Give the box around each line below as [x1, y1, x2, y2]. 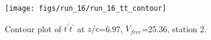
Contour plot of [5, 22, 61, 35]
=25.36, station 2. [141, 22, 207, 35]
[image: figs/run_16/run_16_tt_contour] [5, 4, 167, 13]
